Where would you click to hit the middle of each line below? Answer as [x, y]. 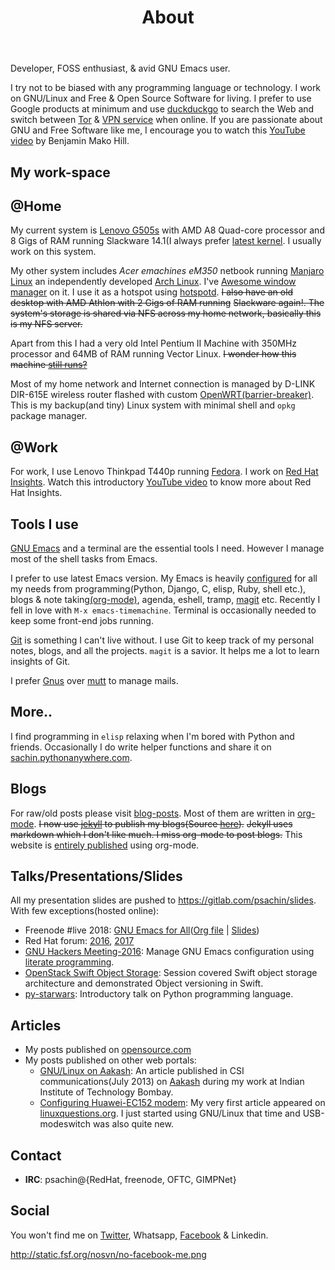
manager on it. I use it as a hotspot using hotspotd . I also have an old [152, 292]
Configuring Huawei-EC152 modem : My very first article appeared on [182, 1103]
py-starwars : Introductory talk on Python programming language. [159, 994]
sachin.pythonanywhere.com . [71, 757]
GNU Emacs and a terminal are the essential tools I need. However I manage [167, 548]
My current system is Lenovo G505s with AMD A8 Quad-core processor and [167, 230]
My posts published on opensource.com [108, 1050]
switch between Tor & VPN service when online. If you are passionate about [166, 120]
